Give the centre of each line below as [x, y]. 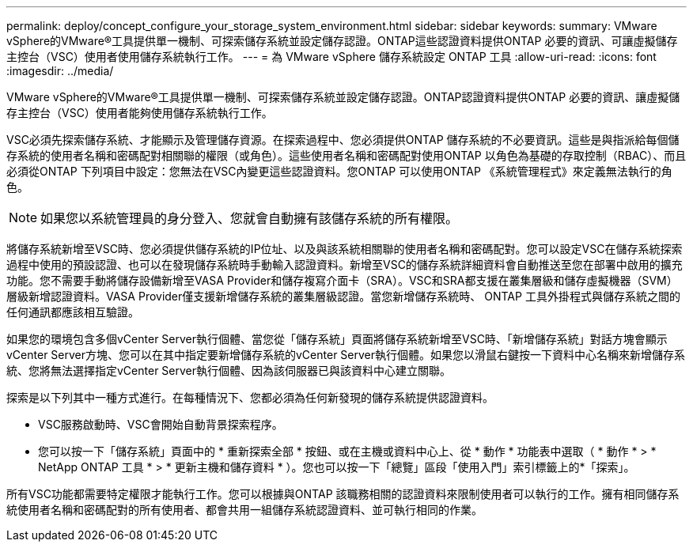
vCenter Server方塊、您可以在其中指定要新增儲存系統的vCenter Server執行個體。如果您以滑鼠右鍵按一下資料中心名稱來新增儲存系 [346, 355]
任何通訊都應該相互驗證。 [73, 312]
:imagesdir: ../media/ [60, 71]
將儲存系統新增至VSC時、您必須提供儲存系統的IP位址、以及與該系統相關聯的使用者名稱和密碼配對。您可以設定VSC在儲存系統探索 [345, 249]
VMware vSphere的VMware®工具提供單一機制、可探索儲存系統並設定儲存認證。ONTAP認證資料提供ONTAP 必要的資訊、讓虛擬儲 [343, 97]
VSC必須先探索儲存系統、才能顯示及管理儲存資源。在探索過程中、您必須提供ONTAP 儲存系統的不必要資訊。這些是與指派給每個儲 [343, 140]
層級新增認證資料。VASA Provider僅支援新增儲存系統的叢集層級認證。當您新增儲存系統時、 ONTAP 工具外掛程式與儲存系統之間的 [343, 296]
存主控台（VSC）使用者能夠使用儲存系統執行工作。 [140, 113]
